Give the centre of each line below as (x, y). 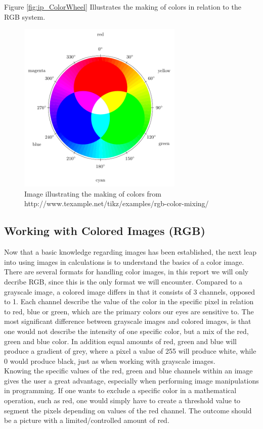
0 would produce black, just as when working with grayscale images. (110, 361)
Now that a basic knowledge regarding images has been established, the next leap (130, 252)
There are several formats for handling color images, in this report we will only (126, 272)
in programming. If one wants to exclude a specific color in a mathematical (120, 390)
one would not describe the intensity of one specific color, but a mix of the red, (126, 331)
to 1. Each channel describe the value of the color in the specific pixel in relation (129, 301)
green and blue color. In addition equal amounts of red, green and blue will (120, 341)
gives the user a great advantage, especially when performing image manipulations (131, 380)
